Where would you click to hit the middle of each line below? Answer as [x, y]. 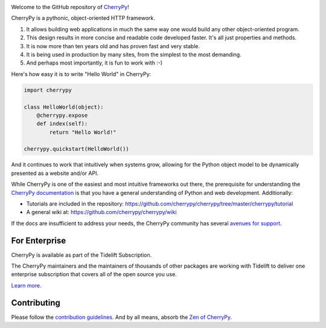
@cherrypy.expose [62, 115]
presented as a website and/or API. [55, 173]
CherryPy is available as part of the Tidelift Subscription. [81, 255]
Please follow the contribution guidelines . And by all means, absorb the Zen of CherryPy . [122, 317]
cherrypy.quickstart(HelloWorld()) [76, 149]
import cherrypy [48, 90]
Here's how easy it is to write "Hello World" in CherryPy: [81, 74]
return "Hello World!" [83, 132]
